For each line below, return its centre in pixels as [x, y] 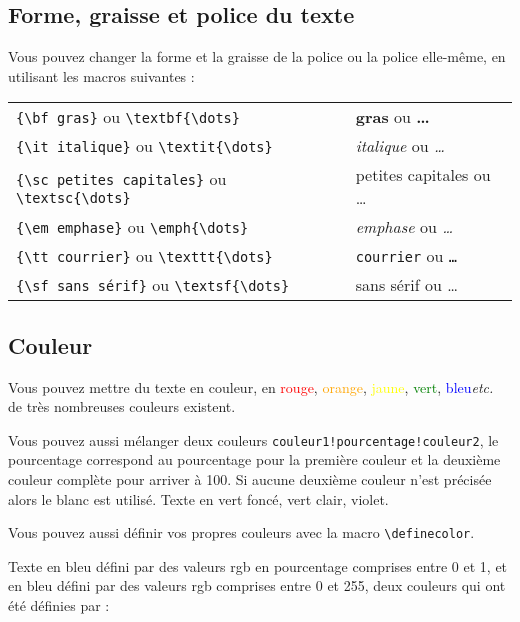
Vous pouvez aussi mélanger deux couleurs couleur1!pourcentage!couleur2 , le [253, 439]
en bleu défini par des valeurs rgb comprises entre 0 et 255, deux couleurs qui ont [257, 585]
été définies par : [59, 605]
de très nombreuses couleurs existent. [122, 406]
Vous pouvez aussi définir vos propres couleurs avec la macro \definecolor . [241, 532]
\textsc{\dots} [73, 197]
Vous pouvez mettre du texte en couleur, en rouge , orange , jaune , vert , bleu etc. [251, 386]
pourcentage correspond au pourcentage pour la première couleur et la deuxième [254, 459]
